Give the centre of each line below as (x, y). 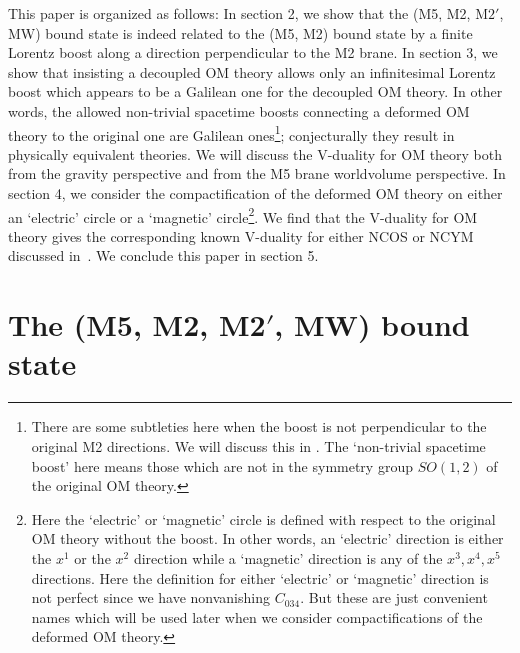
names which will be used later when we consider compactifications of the (257, 616)
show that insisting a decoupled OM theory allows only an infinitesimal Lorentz (252, 71)
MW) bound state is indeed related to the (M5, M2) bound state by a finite (240, 32)
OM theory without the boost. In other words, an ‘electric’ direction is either (267, 538)
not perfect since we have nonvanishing (150, 597)
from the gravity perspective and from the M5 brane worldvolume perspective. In (257, 173)
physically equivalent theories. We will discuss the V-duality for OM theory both (255, 153)
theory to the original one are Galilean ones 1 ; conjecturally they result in (231, 133)
